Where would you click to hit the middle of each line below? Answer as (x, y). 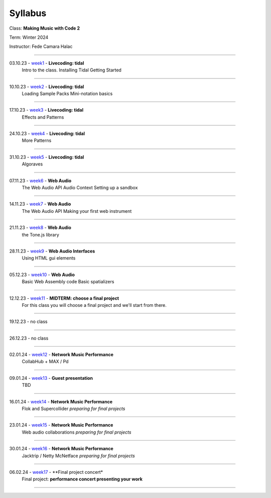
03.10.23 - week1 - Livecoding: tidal (47, 63)
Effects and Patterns (43, 117)
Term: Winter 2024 (29, 37)
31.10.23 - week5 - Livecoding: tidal (47, 157)
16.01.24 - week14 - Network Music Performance (61, 401)
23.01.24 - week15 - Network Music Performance (61, 425)
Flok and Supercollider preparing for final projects (74, 409)
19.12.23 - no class (28, 321)
